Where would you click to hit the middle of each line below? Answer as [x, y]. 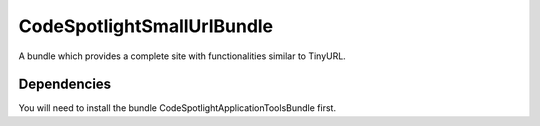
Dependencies [65, 84]
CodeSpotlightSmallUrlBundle [146, 26]
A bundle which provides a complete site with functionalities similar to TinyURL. [182, 56]
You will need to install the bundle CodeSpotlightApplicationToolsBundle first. [177, 108]
